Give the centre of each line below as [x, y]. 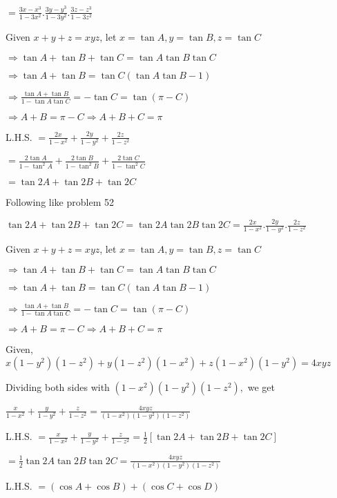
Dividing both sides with [58, 386]
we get [261, 386]
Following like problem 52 [60, 202]
